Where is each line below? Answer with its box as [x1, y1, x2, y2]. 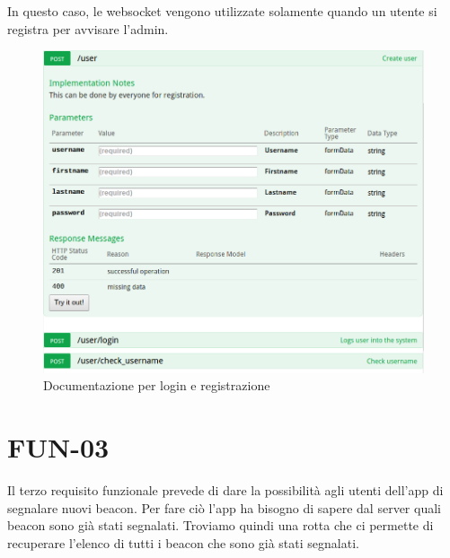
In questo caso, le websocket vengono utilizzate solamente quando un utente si [7, 2, 437, 20]
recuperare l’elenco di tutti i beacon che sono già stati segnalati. [7, 533, 359, 552]
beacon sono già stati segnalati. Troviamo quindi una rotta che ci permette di [7, 516, 434, 535]
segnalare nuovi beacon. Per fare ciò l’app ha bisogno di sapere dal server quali [7, 498, 441, 517]
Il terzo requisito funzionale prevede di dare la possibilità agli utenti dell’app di [7, 480, 444, 499]
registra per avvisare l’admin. [7, 19, 169, 38]
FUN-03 [7, 429, 110, 466]
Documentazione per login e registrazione [43, 376, 270, 395]
